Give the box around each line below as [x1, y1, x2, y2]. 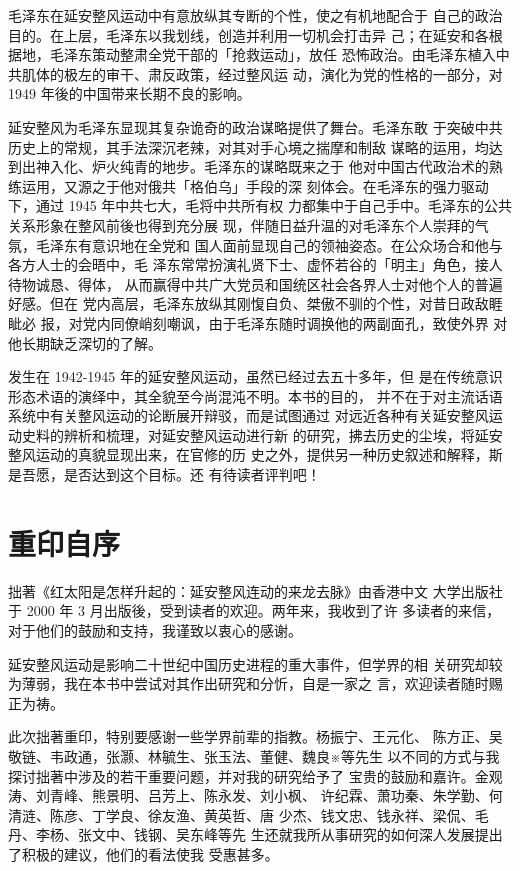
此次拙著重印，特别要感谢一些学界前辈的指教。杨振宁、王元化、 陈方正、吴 [8, 726, 503, 747]
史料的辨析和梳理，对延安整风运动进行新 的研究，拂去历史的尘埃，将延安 [21, 424, 503, 445]
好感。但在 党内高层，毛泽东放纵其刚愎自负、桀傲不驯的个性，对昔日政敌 [8, 293, 489, 314]
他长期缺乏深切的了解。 [8, 332, 162, 353]
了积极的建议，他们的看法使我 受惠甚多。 [8, 843, 279, 864]
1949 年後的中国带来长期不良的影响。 [8, 83, 251, 104]
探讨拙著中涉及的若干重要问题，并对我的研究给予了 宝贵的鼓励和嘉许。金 [8, 765, 489, 786]
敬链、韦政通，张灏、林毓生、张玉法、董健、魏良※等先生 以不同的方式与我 [8, 745, 500, 766]
